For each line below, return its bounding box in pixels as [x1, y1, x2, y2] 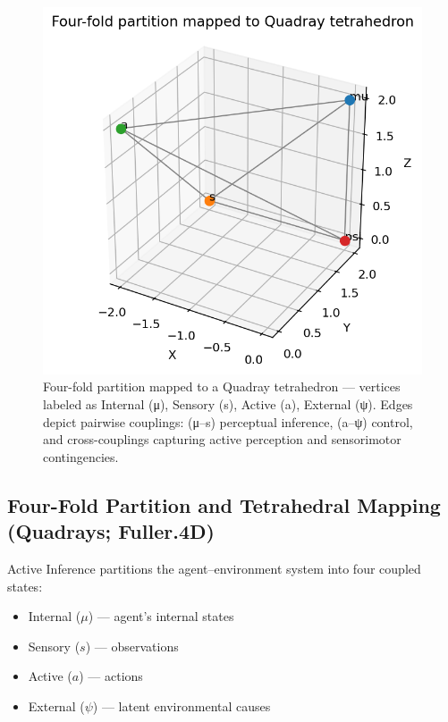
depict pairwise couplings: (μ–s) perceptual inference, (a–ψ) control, [43, 412, 413, 431]
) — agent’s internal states [88, 607, 234, 625]
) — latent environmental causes [92, 697, 271, 715]
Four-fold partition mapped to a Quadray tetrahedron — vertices [43, 377, 401, 396]
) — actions [79, 667, 143, 685]
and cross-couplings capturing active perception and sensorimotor [43, 430, 402, 449]
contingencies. [43, 447, 119, 466]
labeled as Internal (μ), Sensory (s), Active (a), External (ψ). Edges [43, 395, 413, 414]
